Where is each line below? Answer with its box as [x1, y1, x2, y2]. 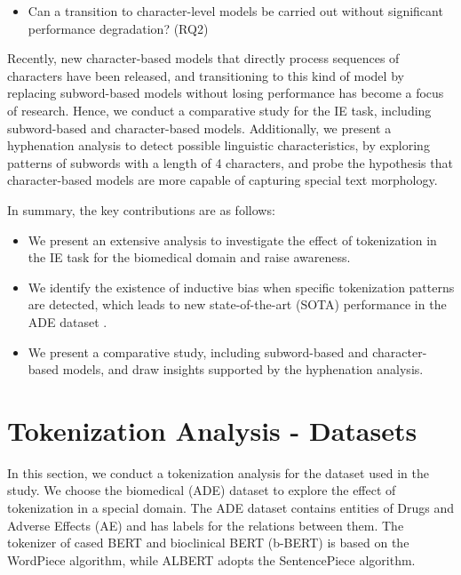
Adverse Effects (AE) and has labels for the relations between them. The [7, 515, 404, 534]
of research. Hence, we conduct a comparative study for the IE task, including [7, 100, 432, 119]
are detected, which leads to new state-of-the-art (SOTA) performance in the [28, 295, 447, 314]
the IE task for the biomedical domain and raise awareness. [28, 248, 351, 267]
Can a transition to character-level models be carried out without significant [28, 2, 443, 20]
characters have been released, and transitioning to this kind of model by [7, 66, 404, 84]
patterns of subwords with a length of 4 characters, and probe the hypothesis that [7, 153, 453, 172]
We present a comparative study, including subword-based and [28, 342, 369, 361]
